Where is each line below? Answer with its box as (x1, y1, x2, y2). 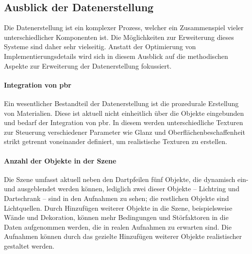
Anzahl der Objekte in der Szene (4, 155, 117, 165)
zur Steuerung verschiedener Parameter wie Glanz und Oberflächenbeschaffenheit (4, 127, 245, 137)
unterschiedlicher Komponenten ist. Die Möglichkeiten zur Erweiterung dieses (4, 32, 234, 42)
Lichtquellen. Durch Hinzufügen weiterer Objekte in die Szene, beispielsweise (4, 202, 233, 213)
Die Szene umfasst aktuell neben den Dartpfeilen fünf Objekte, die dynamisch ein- (4, 174, 249, 184)
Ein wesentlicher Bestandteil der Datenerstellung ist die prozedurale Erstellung (4, 98, 239, 108)
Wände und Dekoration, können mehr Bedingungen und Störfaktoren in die (4, 212, 229, 222)
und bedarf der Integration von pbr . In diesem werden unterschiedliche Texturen (4, 117, 243, 127)
